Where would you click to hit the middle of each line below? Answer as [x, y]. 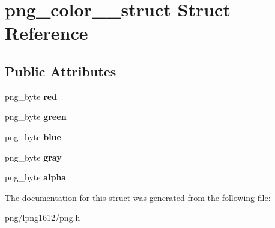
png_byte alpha [36, 177]
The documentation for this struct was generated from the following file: [138, 197]
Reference [47, 33]
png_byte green [36, 116]
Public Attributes [61, 71]
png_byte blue [33, 136]
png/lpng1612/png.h [43, 217]
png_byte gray [33, 157]
